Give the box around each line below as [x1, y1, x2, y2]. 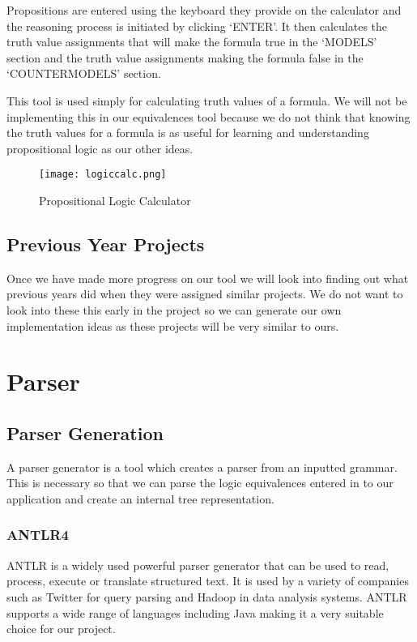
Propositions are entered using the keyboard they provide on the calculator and [6, 2, 402, 18]
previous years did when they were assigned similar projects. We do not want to [6, 285, 403, 302]
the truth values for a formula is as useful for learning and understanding [6, 124, 369, 141]
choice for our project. [6, 620, 116, 637]
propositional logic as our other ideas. [6, 139, 194, 156]
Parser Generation [6, 420, 164, 445]
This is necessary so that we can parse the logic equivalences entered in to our [6, 474, 394, 491]
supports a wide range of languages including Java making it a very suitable [6, 604, 384, 621]
